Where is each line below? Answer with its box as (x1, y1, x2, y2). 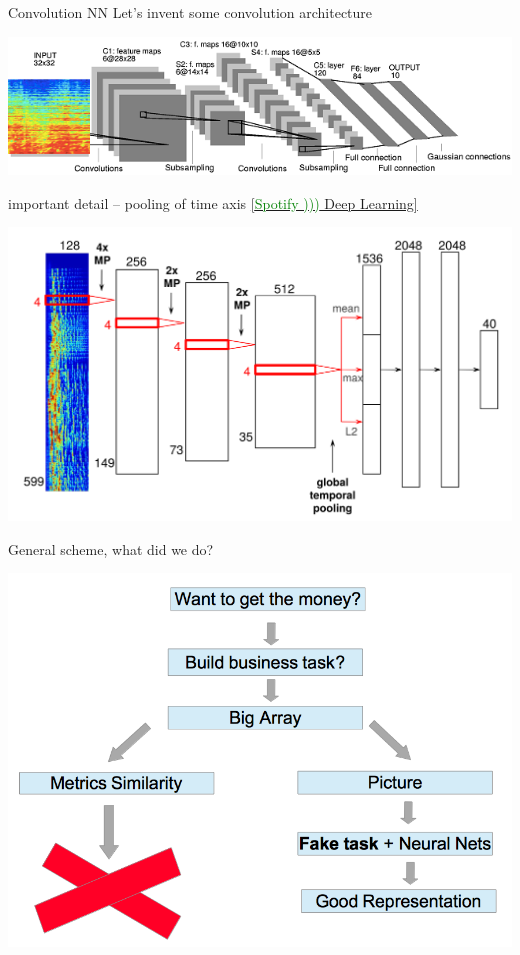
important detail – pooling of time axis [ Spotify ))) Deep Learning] (8, 192, 418, 213)
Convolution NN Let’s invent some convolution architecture (8, 2, 373, 22)
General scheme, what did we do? (8, 538, 214, 559)
